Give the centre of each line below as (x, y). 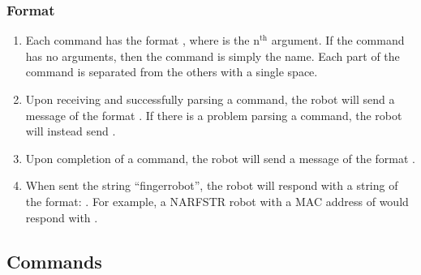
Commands (54, 261)
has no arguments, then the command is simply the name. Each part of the (213, 56)
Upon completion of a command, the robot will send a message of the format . (220, 158)
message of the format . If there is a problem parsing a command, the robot (214, 115)
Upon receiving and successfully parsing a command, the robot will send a (210, 99)
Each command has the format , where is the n (142, 40)
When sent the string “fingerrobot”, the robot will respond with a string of (212, 185)
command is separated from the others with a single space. (172, 72)
